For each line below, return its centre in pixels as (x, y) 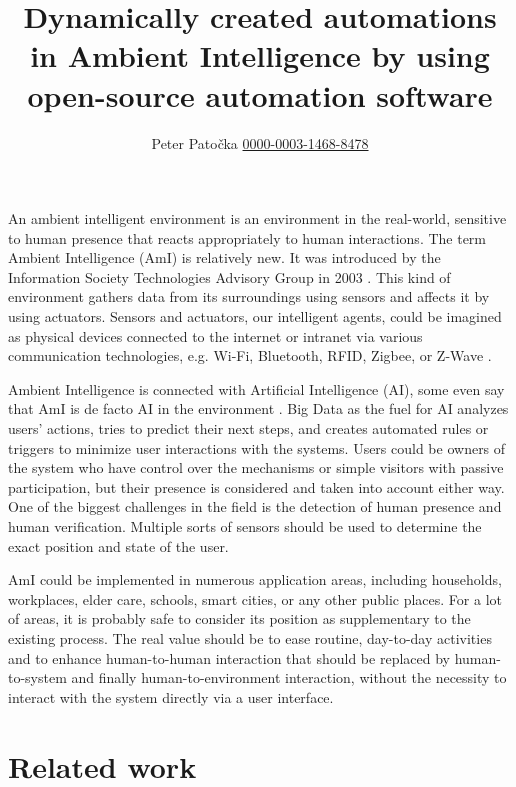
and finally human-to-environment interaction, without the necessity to (289, 677)
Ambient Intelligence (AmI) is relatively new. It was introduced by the (224, 257)
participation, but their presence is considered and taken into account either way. (256, 486)
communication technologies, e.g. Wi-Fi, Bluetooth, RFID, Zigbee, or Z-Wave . (250, 355)
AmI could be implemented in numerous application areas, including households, (255, 579)
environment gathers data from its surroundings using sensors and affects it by (249, 296)
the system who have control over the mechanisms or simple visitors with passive (256, 467)
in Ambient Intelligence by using (260, 55)
